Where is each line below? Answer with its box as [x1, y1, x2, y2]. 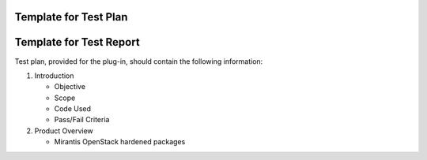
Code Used [54, 104, 91, 113]
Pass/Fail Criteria [54, 115, 110, 125]
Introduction [34, 71, 74, 80]
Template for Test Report [14, 35, 140, 49]
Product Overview [34, 126, 94, 136]
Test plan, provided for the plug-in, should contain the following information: [14, 56, 263, 66]
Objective [54, 82, 86, 91]
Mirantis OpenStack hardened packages [54, 137, 186, 147]
